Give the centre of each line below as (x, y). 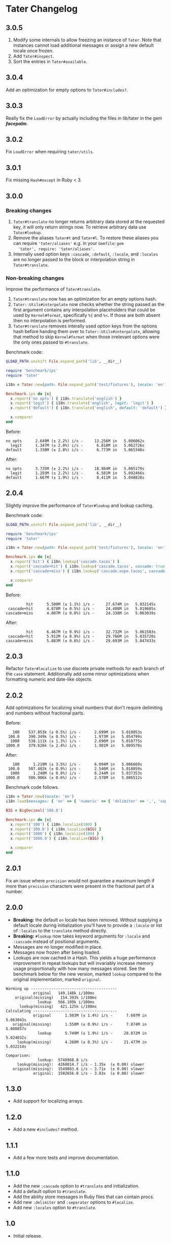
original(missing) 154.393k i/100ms (56, 998)
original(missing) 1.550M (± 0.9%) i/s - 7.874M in (79, 1024)
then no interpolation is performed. (49, 321)
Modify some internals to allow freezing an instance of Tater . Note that (87, 40)
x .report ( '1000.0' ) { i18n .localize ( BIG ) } (57, 839)
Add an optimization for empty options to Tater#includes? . (67, 90)
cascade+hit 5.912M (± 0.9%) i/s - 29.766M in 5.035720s (82, 636)
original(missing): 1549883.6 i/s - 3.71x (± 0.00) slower (78, 1069)
